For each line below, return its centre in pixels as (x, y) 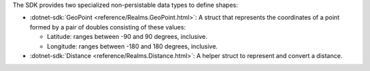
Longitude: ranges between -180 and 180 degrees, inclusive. (133, 46)
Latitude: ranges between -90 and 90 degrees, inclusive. (127, 37)
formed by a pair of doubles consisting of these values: (108, 27)
